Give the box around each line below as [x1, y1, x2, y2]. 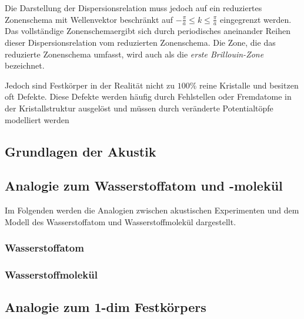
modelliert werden [5, 113, 69, 125]
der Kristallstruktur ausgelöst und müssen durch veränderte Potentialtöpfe [5, 101, 273, 114]
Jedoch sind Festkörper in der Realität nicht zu [5, 79, 175, 91]
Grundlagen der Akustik [5, 142, 156, 160]
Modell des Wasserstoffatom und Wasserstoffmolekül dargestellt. [5, 215, 236, 228]
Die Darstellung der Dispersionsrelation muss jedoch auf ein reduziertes [5, 2, 262, 13]
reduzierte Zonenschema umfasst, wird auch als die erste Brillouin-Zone [5, 47, 264, 60]
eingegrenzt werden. [220, 13, 292, 25]
